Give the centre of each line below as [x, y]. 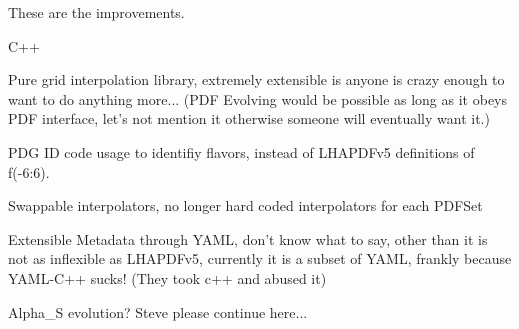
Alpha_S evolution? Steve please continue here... [158, 311]
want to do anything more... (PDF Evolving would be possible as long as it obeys [257, 98]
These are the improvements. [96, 12]
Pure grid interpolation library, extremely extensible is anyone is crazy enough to [256, 79]
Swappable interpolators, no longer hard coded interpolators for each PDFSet [245, 205]
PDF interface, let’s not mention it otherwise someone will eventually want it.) [249, 118]
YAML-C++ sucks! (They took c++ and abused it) [167, 277]
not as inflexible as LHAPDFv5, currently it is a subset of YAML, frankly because [260, 258]
